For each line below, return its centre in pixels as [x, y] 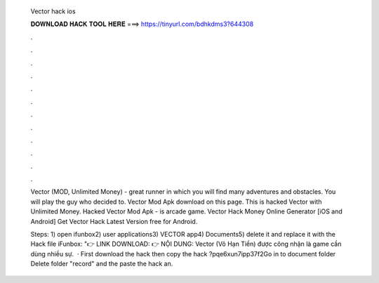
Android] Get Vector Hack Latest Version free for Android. [114, 221]
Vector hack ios [53, 11]
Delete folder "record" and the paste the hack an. [102, 264]
